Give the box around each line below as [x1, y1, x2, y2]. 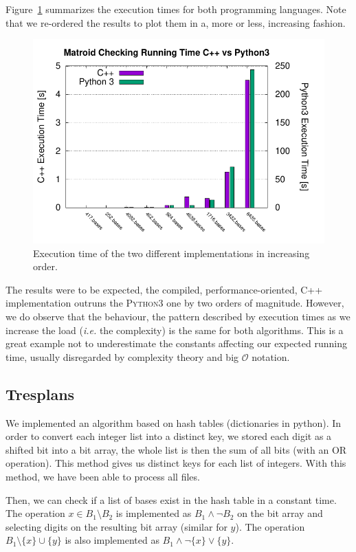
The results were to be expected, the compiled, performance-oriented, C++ [5, 282, 323, 296]
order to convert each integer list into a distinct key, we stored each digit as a [5, 429, 332, 443]
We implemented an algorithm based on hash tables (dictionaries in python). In [5, 415, 342, 430]
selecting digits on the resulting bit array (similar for [5, 519, 227, 533]
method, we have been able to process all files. [5, 469, 200, 483]
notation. [252, 349, 290, 364]
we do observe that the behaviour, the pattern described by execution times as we [5, 309, 351, 323]
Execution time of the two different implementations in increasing [33, 245, 310, 260]
